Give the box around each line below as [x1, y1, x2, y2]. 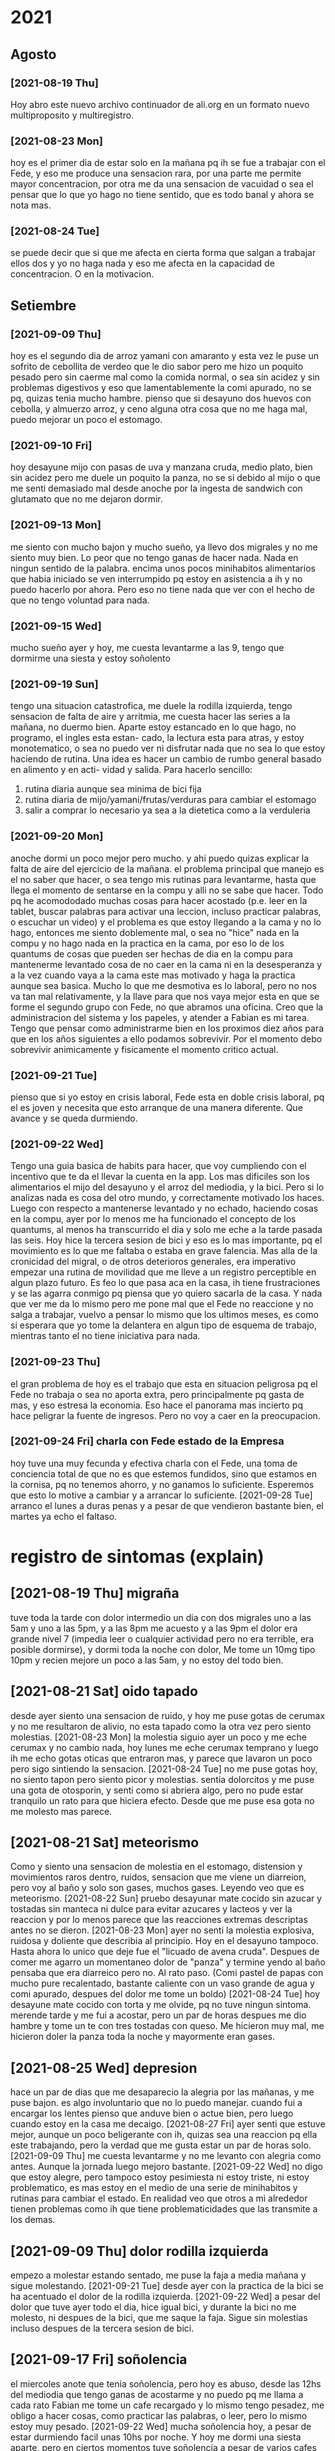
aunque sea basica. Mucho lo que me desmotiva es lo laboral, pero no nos [10, 979, 317, 991]
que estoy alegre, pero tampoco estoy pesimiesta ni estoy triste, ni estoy [10, 2171, 310, 2183]
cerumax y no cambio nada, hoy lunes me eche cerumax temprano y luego [10, 1741, 319, 1753]
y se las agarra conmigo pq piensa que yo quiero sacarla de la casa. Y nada [10, 1287, 323, 1300]
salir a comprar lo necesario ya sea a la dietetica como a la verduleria [24, 804, 311, 816]
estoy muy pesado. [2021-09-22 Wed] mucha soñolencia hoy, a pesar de [10, 2420, 312, 2432]
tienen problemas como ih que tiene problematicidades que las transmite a [10, 2203, 318, 2215]
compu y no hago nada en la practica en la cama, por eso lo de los [10, 937, 285, 949]
